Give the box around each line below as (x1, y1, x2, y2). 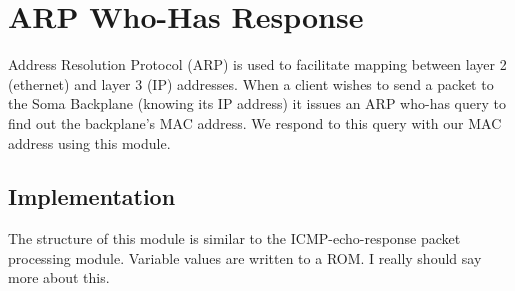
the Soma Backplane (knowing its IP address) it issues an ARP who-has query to (8, 93, 506, 114)
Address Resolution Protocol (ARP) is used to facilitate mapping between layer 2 (8, 54, 507, 75)
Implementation (8, 181, 176, 212)
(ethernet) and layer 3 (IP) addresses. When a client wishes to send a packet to (8, 73, 494, 94)
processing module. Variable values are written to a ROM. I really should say (8, 247, 482, 268)
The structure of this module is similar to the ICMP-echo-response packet (8, 228, 461, 249)
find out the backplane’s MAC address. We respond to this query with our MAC (8, 112, 502, 133)
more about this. (8, 267, 110, 288)
